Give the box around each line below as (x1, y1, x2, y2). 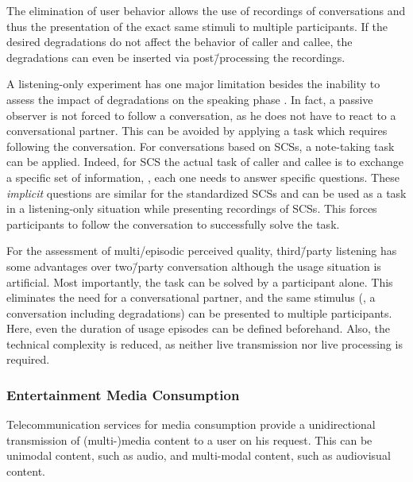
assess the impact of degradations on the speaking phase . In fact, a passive (6, 91, 373, 107)
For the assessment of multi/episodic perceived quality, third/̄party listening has (6, 242, 397, 259)
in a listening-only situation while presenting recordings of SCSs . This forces (6, 200, 377, 217)
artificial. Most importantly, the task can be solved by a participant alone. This (6, 273, 393, 290)
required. (6, 351, 50, 368)
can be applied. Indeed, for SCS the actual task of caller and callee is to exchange (6, 153, 403, 170)
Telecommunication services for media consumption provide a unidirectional (6, 416, 376, 433)
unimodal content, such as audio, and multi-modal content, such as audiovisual (6, 447, 391, 464)
